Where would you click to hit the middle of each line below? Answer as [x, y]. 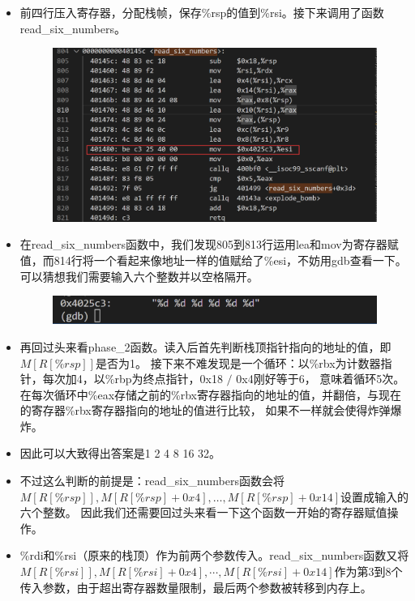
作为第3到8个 [368, 571]
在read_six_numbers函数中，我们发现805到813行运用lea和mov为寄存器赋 [209, 244]
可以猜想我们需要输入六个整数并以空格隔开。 [139, 276]
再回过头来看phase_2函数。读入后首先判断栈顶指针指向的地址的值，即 [205, 346]
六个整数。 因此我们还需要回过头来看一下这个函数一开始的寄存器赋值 [203, 512]
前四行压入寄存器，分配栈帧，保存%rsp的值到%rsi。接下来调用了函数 [202, 12]
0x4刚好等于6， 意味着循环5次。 [321, 379]
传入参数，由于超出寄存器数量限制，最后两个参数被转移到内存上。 [196, 587]
